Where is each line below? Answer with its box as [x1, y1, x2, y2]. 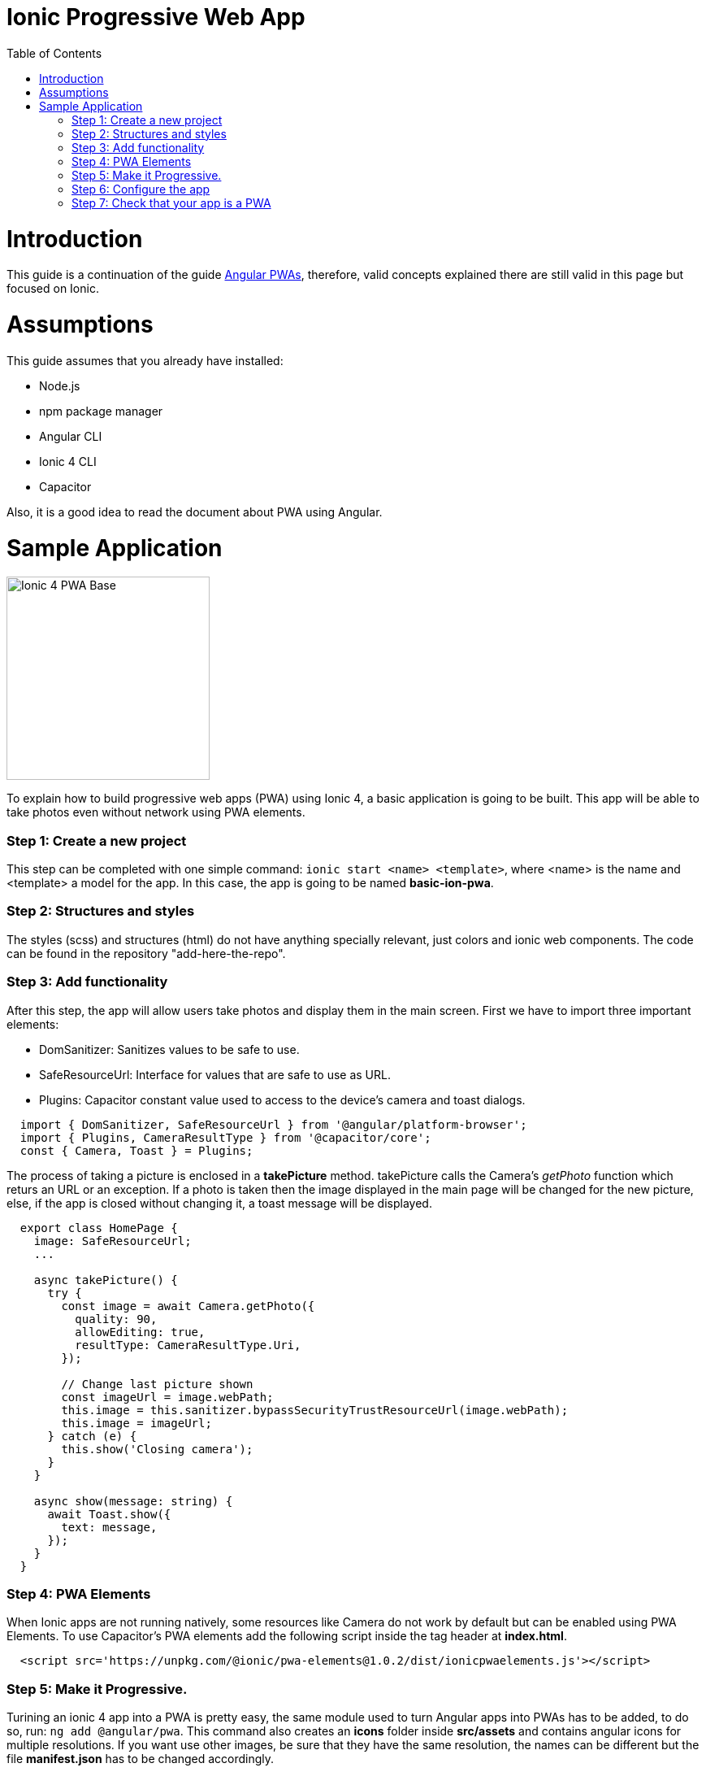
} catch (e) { [47, 1429, 137, 1443]
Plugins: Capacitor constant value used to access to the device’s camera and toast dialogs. [39, 1092, 526, 1107]
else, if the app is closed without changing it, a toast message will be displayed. [6, 1195, 432, 1210]
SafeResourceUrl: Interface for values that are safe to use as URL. [39, 1067, 391, 1082]
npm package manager [39, 403, 163, 418]
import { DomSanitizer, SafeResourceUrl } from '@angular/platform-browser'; [19, 1117, 527, 1131]
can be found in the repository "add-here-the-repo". [6, 946, 286, 960]
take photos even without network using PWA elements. [6, 805, 305, 820]
